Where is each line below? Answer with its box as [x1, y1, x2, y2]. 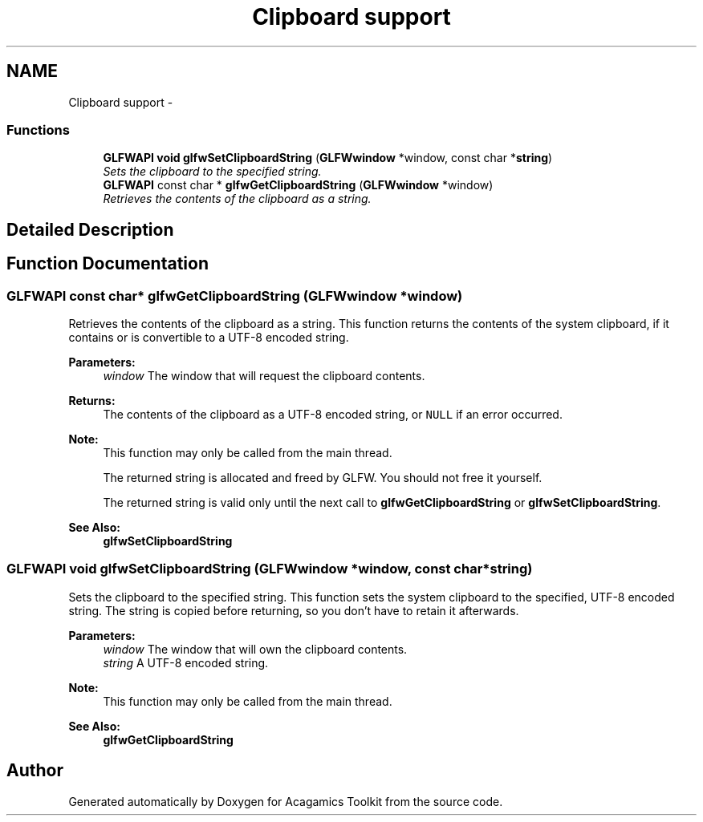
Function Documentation [6, 253, 209, 274]
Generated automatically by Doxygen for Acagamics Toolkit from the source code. [68, 794, 503, 808]
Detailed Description [6, 219, 174, 240]
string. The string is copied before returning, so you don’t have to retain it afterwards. [68, 603, 519, 618]
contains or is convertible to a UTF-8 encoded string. [68, 330, 349, 344]
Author [6, 760, 63, 781]
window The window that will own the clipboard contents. [103, 642, 408, 656]
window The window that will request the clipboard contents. [103, 368, 425, 383]
